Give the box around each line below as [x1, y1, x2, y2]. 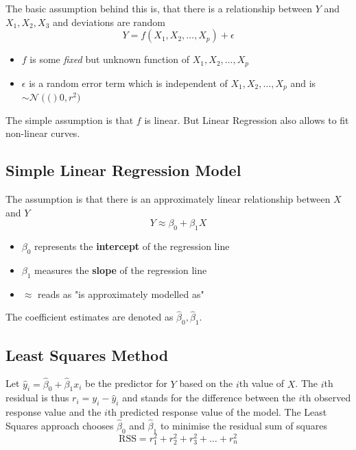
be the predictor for [85, 376, 167, 390]
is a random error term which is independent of [29, 75, 228, 90]
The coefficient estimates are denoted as [5, 310, 174, 324]
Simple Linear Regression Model [5, 160, 241, 181]
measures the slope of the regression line [34, 262, 207, 277]
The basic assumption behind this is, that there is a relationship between [5, 1, 313, 15]
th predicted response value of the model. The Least [107, 405, 327, 419]
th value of [239, 376, 285, 390]
